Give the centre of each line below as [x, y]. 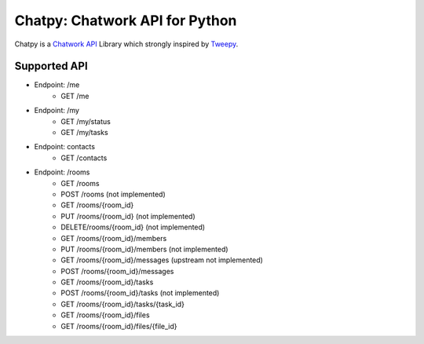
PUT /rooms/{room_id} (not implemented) [128, 216]
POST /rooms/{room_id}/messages [117, 271]
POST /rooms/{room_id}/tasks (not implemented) [140, 293]
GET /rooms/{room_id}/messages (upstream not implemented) [162, 260]
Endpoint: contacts [65, 147]
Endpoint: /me [57, 85]
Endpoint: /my [57, 111]
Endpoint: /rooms [62, 172]
